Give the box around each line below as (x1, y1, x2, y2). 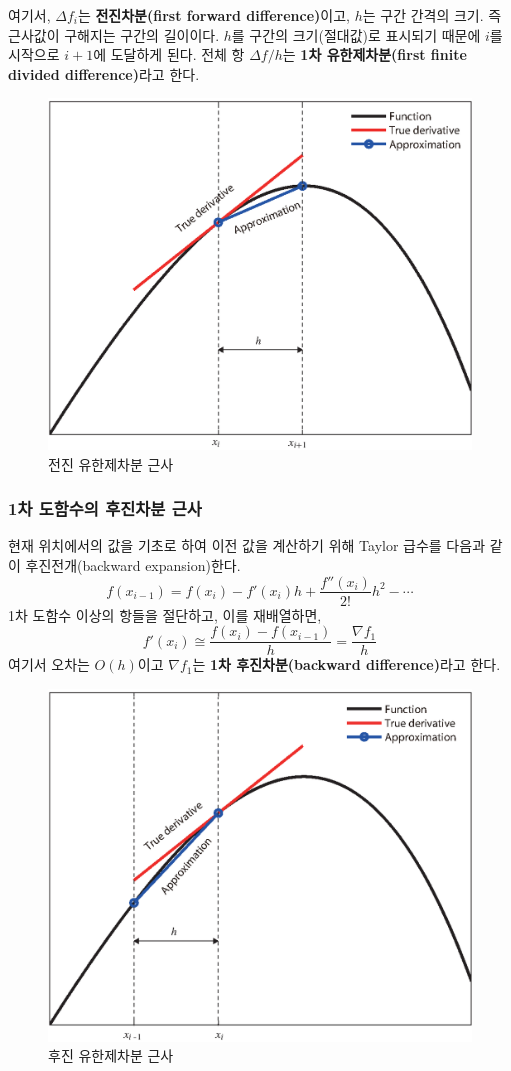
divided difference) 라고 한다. (8, 63, 200, 84)
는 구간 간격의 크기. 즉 (362, 5, 502, 25)
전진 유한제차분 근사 (48, 453, 174, 474)
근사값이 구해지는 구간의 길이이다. (8, 24, 220, 45)
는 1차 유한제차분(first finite (282, 44, 467, 65)
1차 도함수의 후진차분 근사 (8, 496, 202, 521)
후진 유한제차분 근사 (48, 1045, 174, 1066)
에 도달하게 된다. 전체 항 (93, 44, 245, 65)
